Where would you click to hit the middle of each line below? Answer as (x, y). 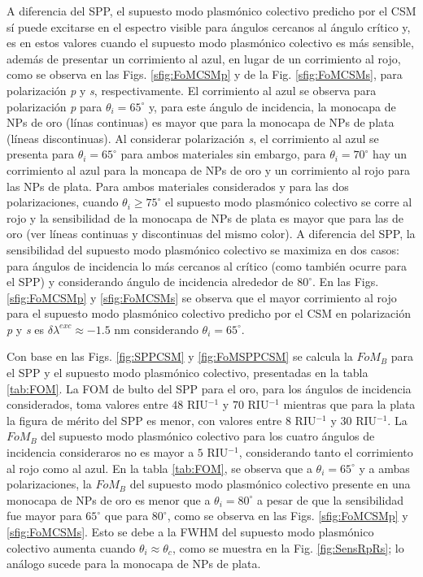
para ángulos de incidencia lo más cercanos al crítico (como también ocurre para (207, 265)
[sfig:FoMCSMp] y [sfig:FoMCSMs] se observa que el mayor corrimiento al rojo (202, 297)
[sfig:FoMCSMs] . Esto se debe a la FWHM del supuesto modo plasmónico (190, 531)
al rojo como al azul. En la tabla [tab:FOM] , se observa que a (159, 468)
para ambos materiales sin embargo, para (223, 154)
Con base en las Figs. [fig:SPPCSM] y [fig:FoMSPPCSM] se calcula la (180, 356)
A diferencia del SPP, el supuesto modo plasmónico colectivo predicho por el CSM (211, 11)
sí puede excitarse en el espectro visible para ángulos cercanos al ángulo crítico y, (209, 26)
